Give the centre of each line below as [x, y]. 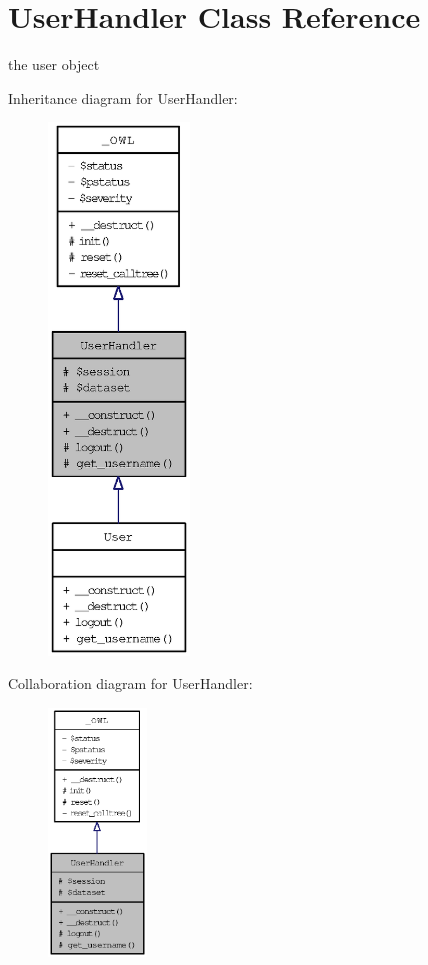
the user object [54, 64]
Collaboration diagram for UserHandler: [130, 683]
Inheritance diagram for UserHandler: [123, 97]
